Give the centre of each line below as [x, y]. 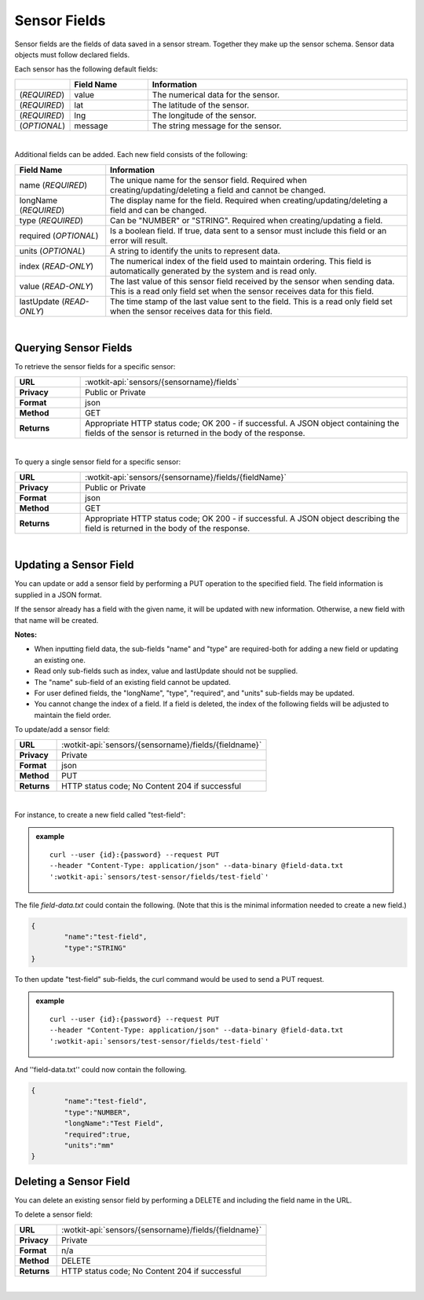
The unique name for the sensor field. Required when [209, 180]
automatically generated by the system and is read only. [214, 271]
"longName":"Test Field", [114, 1124]
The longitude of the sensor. [204, 115]
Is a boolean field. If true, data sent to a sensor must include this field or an [249, 230]
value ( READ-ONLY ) [57, 286]
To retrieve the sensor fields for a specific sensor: [95, 367]
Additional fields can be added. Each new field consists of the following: [131, 155]
